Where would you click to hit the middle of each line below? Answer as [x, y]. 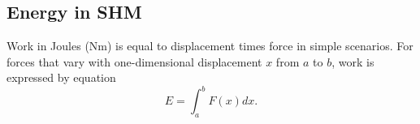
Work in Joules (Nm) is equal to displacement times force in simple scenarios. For [210, 46]
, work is [353, 61]
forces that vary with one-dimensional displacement [134, 61]
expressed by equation [61, 77]
